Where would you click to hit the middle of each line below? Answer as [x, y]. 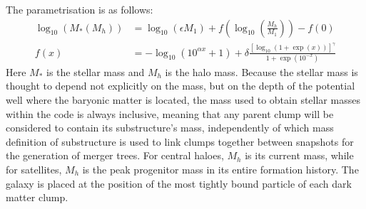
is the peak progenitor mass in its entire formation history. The [220, 169]
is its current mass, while [299, 155]
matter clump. [37, 197]
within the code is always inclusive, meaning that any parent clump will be [170, 113]
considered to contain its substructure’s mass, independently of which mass [170, 128]
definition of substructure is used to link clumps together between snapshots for [180, 141]
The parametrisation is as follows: [80, 9]
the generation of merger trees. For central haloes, [115, 155]
